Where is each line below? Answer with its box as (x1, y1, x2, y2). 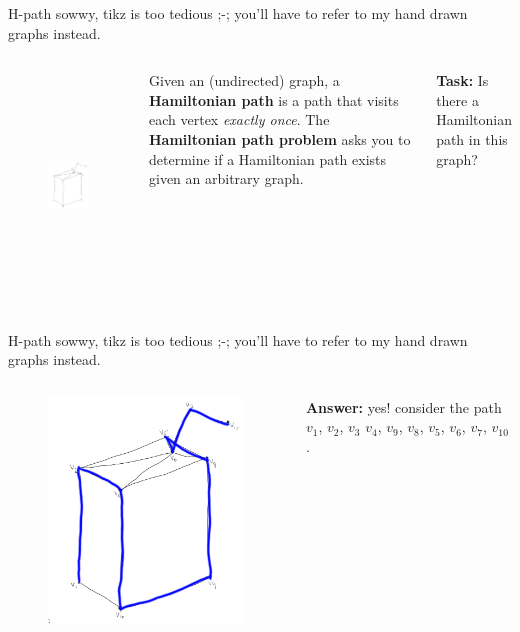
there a (436, 89, 479, 110)
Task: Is (436, 70, 489, 91)
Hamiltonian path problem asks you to (149, 128, 411, 149)
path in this (436, 128, 508, 149)
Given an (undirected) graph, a (149, 70, 340, 91)
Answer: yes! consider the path (305, 396, 502, 417)
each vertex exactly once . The (149, 109, 330, 130)
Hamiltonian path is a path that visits (149, 89, 399, 110)
